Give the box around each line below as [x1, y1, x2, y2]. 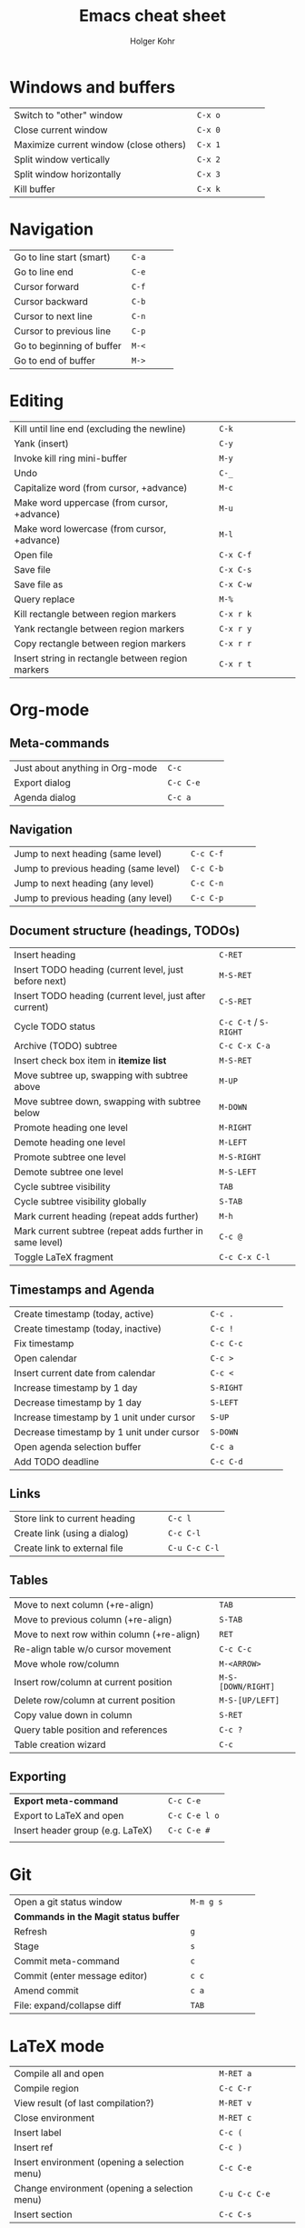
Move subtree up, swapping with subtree [14, 1069, 189, 1082]
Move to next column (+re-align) [14, 1598, 154, 1611]
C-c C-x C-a [219, 1041, 271, 1051]
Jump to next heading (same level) [14, 847, 162, 860]
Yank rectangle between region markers [14, 622, 184, 634]
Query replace [14, 593, 75, 605]
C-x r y [219, 624, 252, 634]
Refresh [14, 1925, 48, 1938]
